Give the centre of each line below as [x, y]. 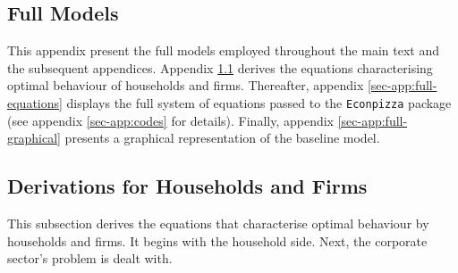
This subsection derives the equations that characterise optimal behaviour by [218, 223]
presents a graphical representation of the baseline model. [222, 138]
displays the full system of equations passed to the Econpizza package [259, 102]
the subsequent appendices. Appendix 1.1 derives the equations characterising [220, 67]
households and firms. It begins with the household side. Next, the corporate [217, 240]
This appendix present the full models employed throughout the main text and [223, 50]
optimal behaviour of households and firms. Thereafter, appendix [186, 85]
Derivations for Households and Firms [187, 186]
